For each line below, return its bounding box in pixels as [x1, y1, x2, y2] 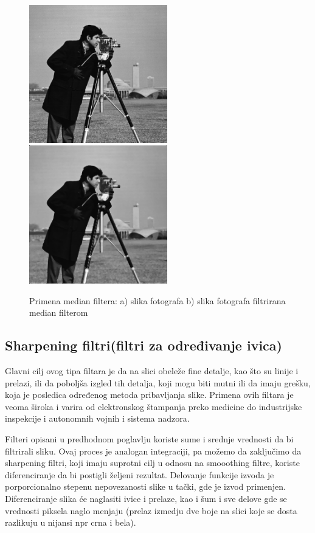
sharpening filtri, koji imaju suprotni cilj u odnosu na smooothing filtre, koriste [5, 456, 300, 469]
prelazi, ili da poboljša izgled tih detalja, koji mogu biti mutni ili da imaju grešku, [5, 376, 311, 389]
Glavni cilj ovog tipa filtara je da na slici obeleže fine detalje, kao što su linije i [5, 364, 299, 377]
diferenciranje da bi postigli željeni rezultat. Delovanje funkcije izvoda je [5, 468, 274, 481]
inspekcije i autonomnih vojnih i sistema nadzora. [5, 412, 190, 425]
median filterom [29, 306, 88, 319]
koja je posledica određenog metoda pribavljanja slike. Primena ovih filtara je [5, 388, 294, 401]
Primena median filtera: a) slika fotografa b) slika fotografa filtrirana [29, 294, 286, 307]
